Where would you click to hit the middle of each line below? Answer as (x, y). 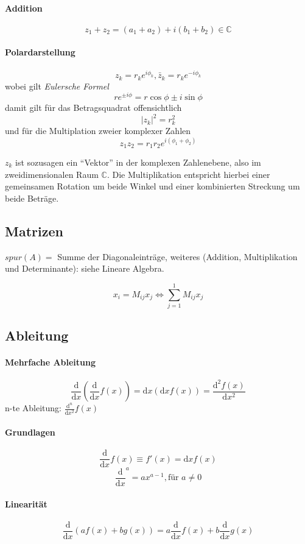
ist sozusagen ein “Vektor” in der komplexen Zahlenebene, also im (138, 162)
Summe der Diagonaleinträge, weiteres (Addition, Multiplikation (177, 256)
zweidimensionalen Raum (52, 174)
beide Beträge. (32, 198)
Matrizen (34, 231)
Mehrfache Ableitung (51, 362)
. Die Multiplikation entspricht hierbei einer (188, 174)
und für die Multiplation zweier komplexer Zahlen (98, 131)
